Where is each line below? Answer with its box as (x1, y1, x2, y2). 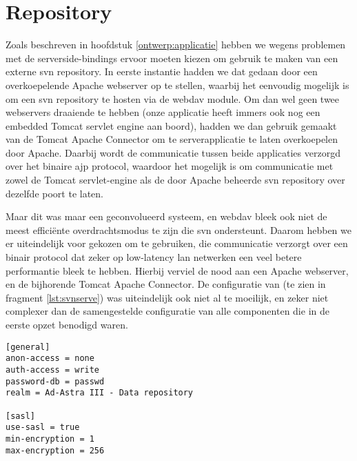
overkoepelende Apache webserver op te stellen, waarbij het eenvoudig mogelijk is (6, 77, 349, 92)
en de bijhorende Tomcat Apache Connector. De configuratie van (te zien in (6, 277, 326, 291)
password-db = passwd (6, 376, 105, 386)
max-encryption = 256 (6, 445, 105, 455)
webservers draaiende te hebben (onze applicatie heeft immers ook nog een (6, 105, 320, 119)
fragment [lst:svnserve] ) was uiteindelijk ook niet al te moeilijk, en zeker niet (6, 290, 329, 304)
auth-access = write (6, 364, 100, 375)
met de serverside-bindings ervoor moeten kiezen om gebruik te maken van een (6, 50, 338, 65)
